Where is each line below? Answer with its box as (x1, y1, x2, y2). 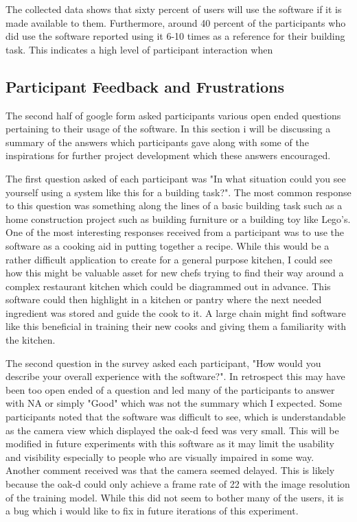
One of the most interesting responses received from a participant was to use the (5, 225, 345, 239)
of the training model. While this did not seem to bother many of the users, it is (5, 490, 344, 504)
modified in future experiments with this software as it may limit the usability (5, 436, 334, 451)
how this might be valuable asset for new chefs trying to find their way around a (5, 265, 344, 280)
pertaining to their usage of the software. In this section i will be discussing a (5, 121, 331, 136)
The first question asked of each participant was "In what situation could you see (5, 171, 346, 185)
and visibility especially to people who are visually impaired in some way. (5, 449, 314, 464)
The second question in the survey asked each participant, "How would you (5, 355, 321, 370)
